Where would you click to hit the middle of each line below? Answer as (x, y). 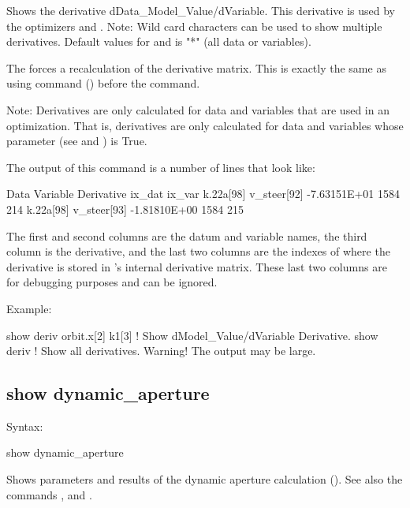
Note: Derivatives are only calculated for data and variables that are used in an (198, 109)
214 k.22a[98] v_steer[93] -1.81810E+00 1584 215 (125, 209)
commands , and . (49, 494)
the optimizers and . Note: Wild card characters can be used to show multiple (194, 26)
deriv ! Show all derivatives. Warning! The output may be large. (161, 351)
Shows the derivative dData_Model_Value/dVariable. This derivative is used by (201, 10)
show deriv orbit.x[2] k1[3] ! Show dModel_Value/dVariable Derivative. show (192, 335)
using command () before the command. (103, 83)
